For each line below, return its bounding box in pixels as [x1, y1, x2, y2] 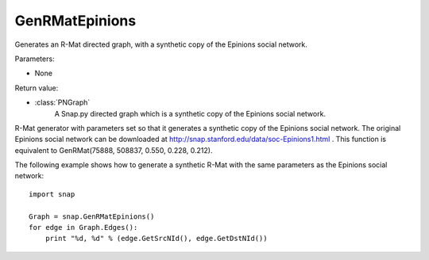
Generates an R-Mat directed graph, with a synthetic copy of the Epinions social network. [14, 40, 307, 49]
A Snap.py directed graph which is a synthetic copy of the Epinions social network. [54, 109, 326, 118]
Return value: [14, 83, 59, 93]
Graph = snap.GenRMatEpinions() [29, 212, 155, 221]
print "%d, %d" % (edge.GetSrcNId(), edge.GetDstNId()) [44, 234, 268, 243]
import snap [29, 189, 75, 198]
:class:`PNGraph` [34, 97, 91, 107]
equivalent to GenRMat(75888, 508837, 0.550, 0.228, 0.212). [14, 145, 213, 155]
